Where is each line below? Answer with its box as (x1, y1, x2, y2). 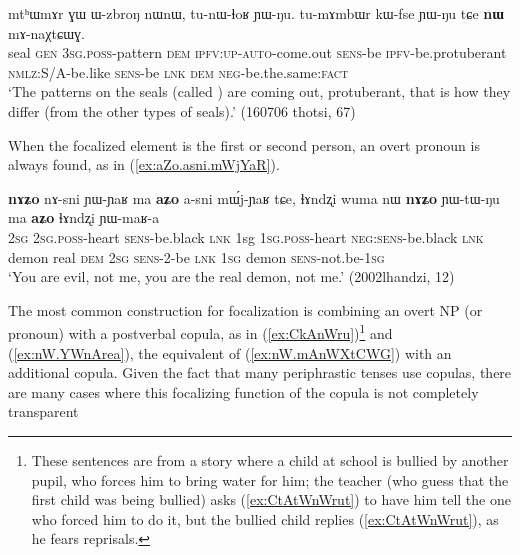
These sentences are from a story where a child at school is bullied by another (31, 449, 509, 470)
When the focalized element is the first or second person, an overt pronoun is (8, 134, 480, 155)
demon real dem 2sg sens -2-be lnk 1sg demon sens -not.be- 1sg (8, 246, 385, 267)
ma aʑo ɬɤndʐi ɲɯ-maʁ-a (8, 207, 160, 228)
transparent (8, 401, 79, 422)
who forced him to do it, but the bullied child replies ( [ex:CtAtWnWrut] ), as (31, 508, 499, 529)
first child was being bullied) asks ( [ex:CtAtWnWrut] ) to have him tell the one (31, 489, 511, 510)
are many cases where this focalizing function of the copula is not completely (8, 381, 479, 402)
